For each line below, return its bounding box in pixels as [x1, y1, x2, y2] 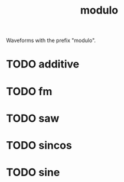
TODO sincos [6, 138, 72, 152]
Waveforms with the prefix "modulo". [6, 37, 96, 44]
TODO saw [6, 112, 60, 125]
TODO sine [6, 166, 60, 179]
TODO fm [6, 84, 53, 98]
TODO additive [6, 57, 80, 71]
